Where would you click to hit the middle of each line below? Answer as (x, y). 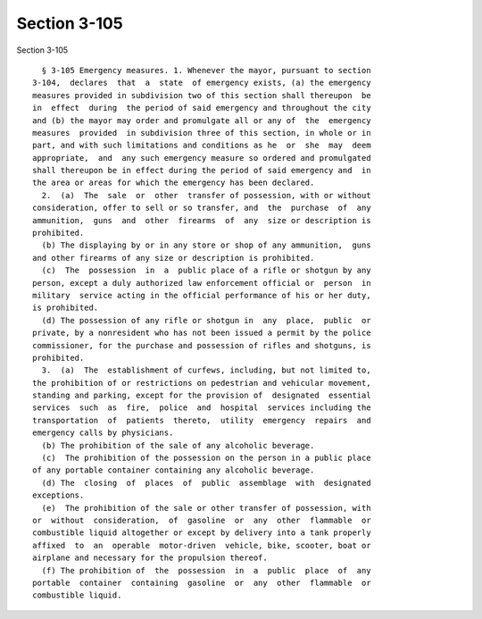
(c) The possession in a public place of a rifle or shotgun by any (206, 271)
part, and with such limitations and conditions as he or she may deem (202, 146)
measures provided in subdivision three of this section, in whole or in (202, 133)
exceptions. (58, 495)
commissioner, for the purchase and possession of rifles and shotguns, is (202, 345)
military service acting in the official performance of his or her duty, (202, 295)
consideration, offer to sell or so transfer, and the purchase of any (202, 208)
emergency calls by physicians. (103, 433)
